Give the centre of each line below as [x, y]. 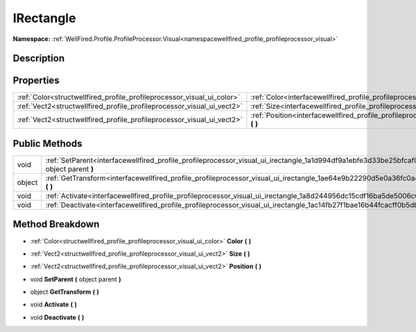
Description [39, 59]
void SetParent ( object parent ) [76, 279]
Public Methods [47, 143]
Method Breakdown [56, 224]
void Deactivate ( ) [57, 317]
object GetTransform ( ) [65, 292]
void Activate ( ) [54, 304]
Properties [36, 81]
